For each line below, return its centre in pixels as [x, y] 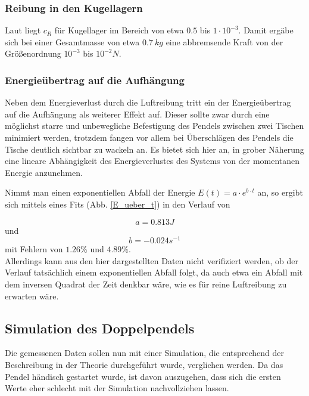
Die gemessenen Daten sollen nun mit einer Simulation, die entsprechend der [145, 353]
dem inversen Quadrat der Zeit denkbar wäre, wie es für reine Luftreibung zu [146, 284]
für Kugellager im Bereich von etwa [119, 30]
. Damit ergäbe [266, 30]
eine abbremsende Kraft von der [224, 41]
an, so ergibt [280, 192]
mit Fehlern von [34, 249]
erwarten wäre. [32, 296]
